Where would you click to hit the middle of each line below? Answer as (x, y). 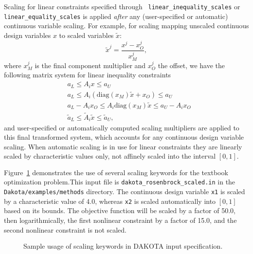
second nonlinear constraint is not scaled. (65, 229)
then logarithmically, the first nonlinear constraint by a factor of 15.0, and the (120, 220)
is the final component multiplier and (90, 65)
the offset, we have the (191, 65)
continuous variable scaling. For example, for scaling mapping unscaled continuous (126, 26)
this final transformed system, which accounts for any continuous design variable (124, 137)
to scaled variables (86, 35)
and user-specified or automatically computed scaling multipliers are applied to (122, 127)
